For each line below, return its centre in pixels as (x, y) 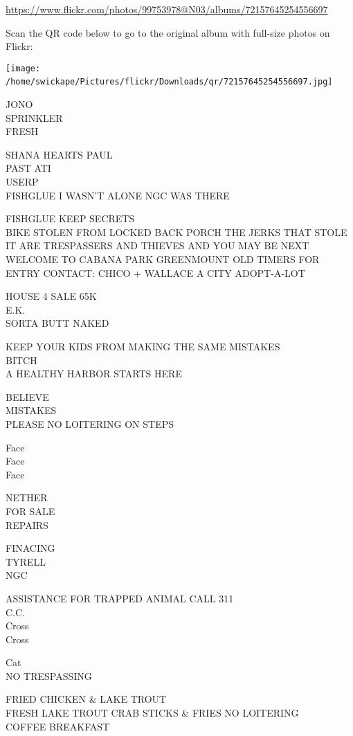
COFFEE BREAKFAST (58, 726)
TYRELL (26, 561)
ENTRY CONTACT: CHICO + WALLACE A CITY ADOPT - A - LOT (155, 272)
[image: (23, 68)
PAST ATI (28, 168)
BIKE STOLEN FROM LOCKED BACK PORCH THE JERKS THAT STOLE (176, 232)
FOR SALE (30, 511)
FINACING (30, 548)
